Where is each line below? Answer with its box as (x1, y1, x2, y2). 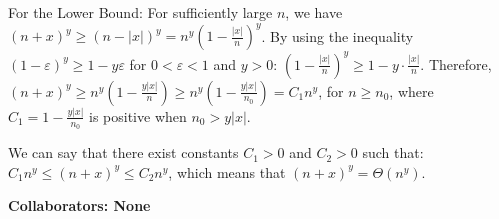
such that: (362, 142, 424, 163)
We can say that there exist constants (8, 142, 239, 163)
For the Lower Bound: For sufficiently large (8, 2, 273, 22)
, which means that (168, 161, 286, 182)
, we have (285, 2, 343, 22)
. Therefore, (420, 53, 492, 74)
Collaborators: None (8, 195, 151, 216)
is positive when (89, 105, 187, 126)
